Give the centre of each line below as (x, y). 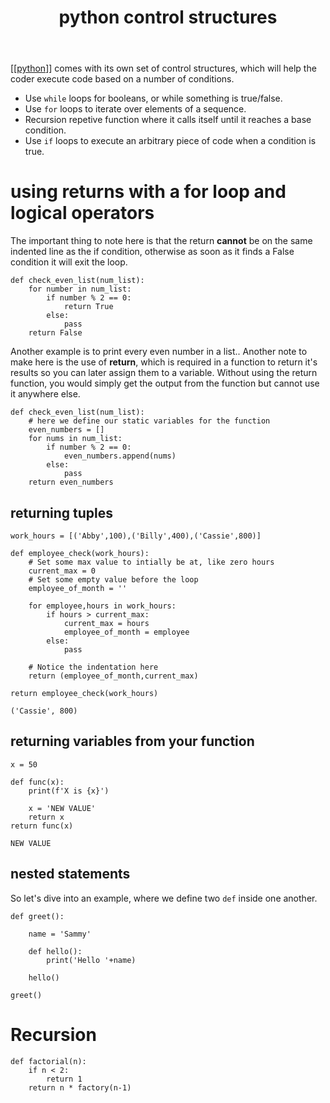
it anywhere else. (45, 394)
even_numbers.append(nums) (120, 456)
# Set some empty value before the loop (113, 579)
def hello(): (55, 951)
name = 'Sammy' (60, 934)
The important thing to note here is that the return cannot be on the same (161, 241)
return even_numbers (71, 482)
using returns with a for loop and (148, 192)
